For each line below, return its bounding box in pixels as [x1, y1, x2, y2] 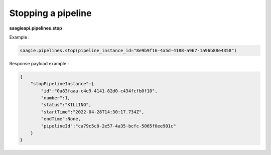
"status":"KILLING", [41, 102, 92, 108]
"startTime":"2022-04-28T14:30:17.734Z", [41, 109, 145, 115]
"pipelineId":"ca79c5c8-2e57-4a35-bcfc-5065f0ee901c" [41, 123, 176, 129]
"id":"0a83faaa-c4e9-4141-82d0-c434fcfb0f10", [41, 88, 158, 94]
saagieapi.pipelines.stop [9, 25, 62, 31]
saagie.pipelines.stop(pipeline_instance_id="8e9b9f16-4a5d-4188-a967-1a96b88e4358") [20, 48, 237, 53]
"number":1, [41, 95, 70, 101]
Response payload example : [9, 60, 69, 66]
